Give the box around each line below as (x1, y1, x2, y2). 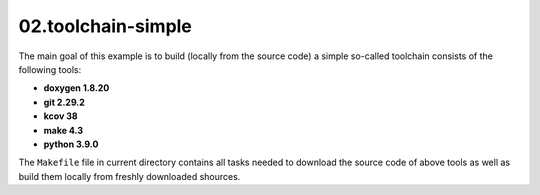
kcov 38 (43, 110, 79, 122)
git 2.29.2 (43, 96, 85, 108)
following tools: (18, 63, 82, 75)
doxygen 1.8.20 (43, 82, 110, 94)
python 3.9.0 (43, 138, 99, 150)
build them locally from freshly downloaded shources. (18, 170, 241, 182)
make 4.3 (43, 124, 84, 136)
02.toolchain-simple (18, 15, 192, 37)
